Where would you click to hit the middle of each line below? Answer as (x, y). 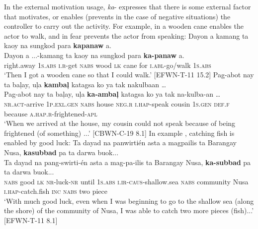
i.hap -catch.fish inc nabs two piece (56, 191)
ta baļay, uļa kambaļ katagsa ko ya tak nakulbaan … (85, 84)
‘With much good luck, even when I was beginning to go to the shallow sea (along (129, 200)
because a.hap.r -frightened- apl (51, 113)
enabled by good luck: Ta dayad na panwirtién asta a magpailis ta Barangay (120, 143)
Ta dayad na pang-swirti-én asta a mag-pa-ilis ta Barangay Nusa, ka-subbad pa (128, 162)
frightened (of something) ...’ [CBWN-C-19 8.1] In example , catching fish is (119, 133)
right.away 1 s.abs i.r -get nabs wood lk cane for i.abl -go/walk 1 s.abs (108, 65)
